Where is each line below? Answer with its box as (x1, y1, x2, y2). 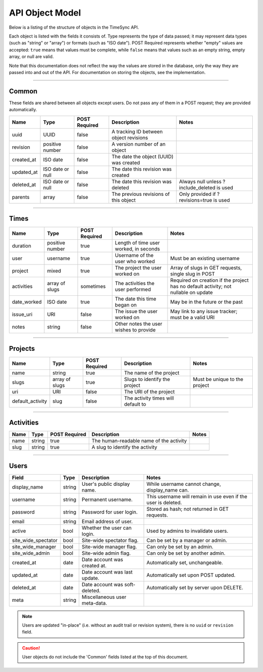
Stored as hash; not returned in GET (146, 505, 229, 512)
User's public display (81, 480, 130, 487)
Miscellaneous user (81, 594, 127, 600)
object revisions (111, 134, 148, 141)
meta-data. (81, 599, 107, 606)
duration (12, 243, 32, 250)
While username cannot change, (146, 480, 221, 487)
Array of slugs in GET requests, (170, 265, 242, 271)
